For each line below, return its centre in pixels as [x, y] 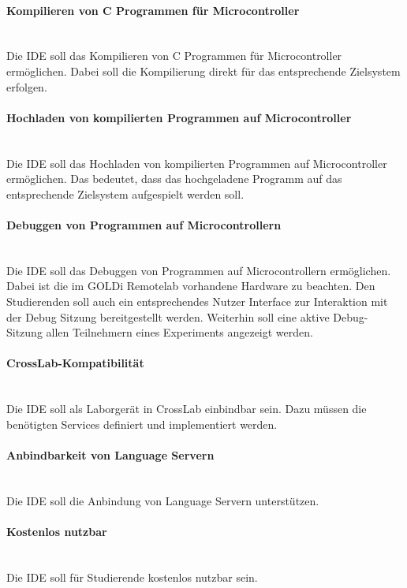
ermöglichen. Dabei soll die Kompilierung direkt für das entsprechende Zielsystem [203, 71]
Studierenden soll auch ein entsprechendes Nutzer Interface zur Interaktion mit [197, 301]
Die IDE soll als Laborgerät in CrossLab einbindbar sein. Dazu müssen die [187, 409]
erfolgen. [27, 86]
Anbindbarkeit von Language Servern [110, 454]
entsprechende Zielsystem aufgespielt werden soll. [125, 194]
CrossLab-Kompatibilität [75, 363]
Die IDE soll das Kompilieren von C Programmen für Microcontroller [174, 56]
